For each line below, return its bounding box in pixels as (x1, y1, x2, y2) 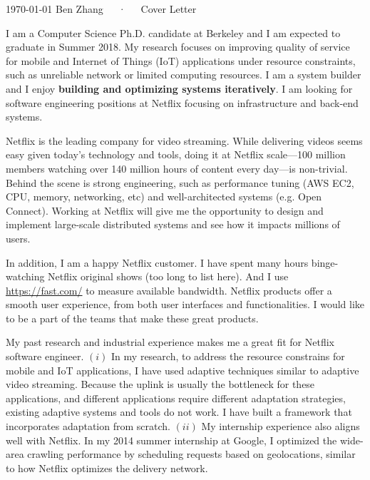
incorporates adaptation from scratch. (6, 419, 170, 434)
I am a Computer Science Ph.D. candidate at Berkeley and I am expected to (6, 25, 341, 40)
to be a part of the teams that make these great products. (6, 310, 259, 325)
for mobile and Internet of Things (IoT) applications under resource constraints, (6, 53, 356, 68)
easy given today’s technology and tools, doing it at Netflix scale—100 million (6, 147, 346, 162)
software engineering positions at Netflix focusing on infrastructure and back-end (6, 95, 359, 110)
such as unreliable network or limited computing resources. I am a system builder (6, 67, 361, 82)
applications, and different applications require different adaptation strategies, (6, 390, 346, 405)
